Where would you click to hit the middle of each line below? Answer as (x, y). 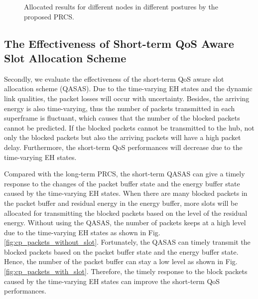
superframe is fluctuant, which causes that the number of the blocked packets (122, 118)
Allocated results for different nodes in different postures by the (121, 6)
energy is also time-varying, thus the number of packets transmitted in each (120, 108)
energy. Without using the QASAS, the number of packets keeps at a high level (125, 223)
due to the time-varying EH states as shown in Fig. (82, 232)
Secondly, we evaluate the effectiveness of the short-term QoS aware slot (114, 78)
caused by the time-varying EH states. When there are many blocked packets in (126, 193)
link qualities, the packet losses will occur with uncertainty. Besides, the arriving (127, 98)
